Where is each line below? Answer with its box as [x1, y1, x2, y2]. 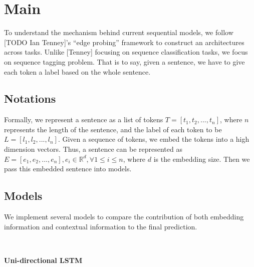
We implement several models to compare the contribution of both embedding [4, 211, 244, 222]
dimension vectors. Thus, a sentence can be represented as [4, 144, 182, 154]
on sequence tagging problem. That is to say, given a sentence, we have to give [4, 56, 245, 67]
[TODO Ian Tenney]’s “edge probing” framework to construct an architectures [4, 37, 244, 47]
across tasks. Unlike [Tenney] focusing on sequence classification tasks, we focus [4, 47, 248, 57]
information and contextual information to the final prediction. [4, 221, 197, 231]
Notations [4, 91, 56, 106]
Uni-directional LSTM [4, 254, 83, 265]
